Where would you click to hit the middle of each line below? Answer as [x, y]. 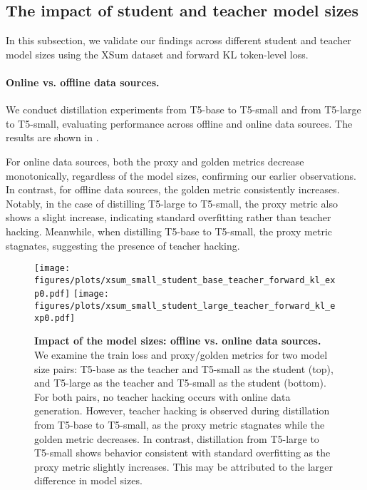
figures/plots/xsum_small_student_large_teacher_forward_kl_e [185, 306]
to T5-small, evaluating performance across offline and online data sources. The [179, 123]
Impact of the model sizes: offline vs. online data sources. [178, 341]
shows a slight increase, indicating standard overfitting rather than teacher [169, 217]
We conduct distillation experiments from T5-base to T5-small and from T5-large [183, 109]
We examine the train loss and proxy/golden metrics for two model [181, 354]
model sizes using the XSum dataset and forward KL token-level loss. [157, 54]
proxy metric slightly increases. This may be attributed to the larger [183, 466]
